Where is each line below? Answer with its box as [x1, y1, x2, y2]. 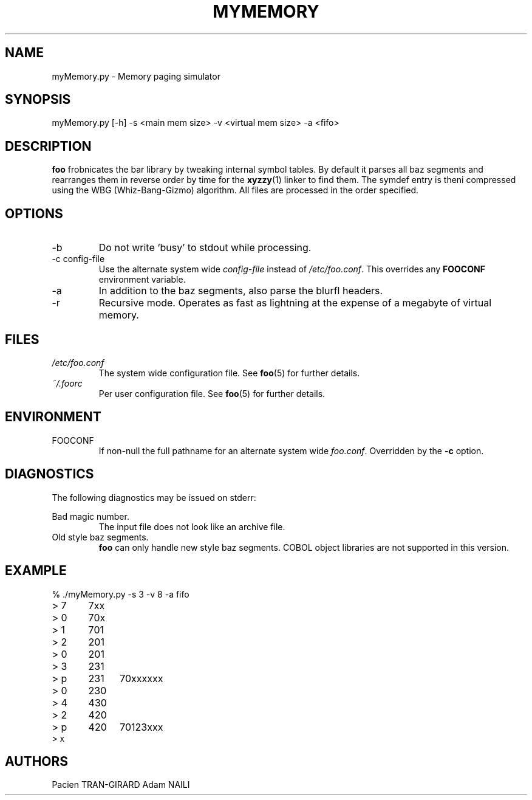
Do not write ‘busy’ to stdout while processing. [98, 241, 312, 254]
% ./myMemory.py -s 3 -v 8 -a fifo [52, 588, 189, 599]
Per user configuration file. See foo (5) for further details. [98, 388, 326, 399]
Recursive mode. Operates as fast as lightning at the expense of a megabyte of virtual [98, 297, 491, 309]
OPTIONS [5, 205, 63, 221]
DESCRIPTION [5, 138, 92, 154]
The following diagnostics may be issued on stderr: [52, 492, 256, 503]
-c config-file [52, 253, 105, 264]
